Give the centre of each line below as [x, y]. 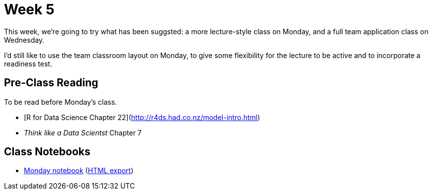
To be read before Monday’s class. [61, 102]
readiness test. [28, 64]
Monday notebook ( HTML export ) [79, 171]
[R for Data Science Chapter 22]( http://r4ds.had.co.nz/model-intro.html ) [142, 117]
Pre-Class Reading [51, 83]
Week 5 [29, 9]
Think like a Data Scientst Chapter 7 [83, 132]
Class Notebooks [47, 152]
